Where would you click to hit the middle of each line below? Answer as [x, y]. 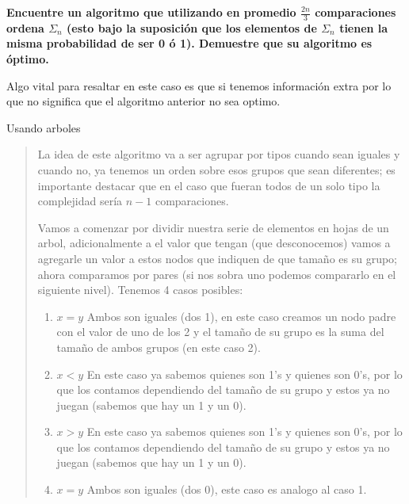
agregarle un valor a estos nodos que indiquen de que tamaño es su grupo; [218, 258]
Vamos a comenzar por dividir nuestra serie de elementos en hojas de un [213, 227]
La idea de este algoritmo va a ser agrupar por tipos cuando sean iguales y [219, 154]
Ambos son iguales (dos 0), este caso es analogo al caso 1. [227, 489]
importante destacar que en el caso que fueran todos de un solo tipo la [209, 185]
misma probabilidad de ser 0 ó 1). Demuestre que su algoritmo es [189, 43]
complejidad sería [80, 201]
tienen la [364, 27]
